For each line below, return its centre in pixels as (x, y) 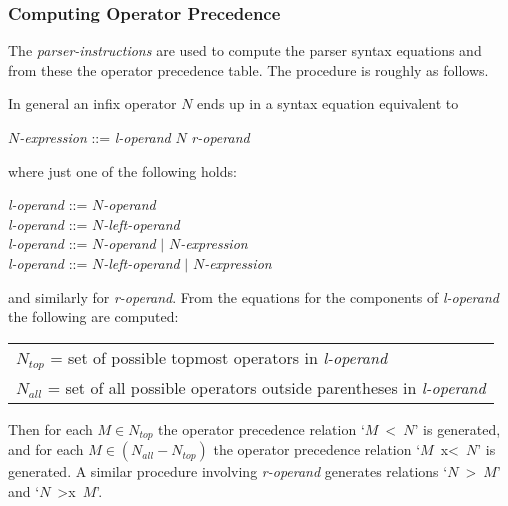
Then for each (50, 428)
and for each (46, 449)
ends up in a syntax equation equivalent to (328, 103)
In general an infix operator (92, 103)
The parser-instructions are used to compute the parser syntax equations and (245, 50)
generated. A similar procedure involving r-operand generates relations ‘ (228, 471)
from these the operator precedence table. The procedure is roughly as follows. (248, 69)
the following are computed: (93, 316)
